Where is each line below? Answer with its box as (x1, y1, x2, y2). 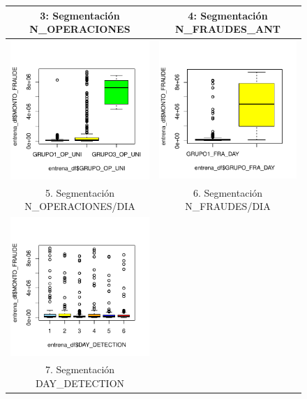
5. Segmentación (45, 185, 115, 200)
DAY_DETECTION (35, 375, 125, 390)
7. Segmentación (45, 361, 115, 376)
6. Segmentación (193, 185, 263, 200)
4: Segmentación (188, 8, 268, 22)
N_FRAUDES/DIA (185, 199, 271, 213)
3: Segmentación (40, 8, 120, 22)
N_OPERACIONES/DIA (24, 199, 135, 213)
